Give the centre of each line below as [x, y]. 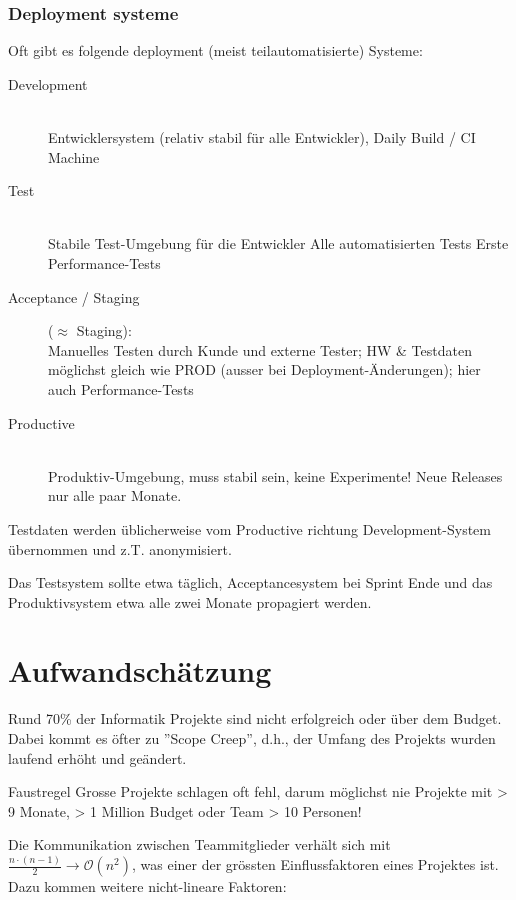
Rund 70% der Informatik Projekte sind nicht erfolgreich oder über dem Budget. [255, 718]
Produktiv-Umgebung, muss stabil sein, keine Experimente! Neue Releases [275, 475]
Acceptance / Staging [74, 296]
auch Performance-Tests [121, 388]
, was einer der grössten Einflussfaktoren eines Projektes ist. [315, 864]
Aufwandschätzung [140, 670]
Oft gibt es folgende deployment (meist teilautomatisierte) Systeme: [215, 50]
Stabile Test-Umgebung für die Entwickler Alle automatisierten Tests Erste [278, 243]
